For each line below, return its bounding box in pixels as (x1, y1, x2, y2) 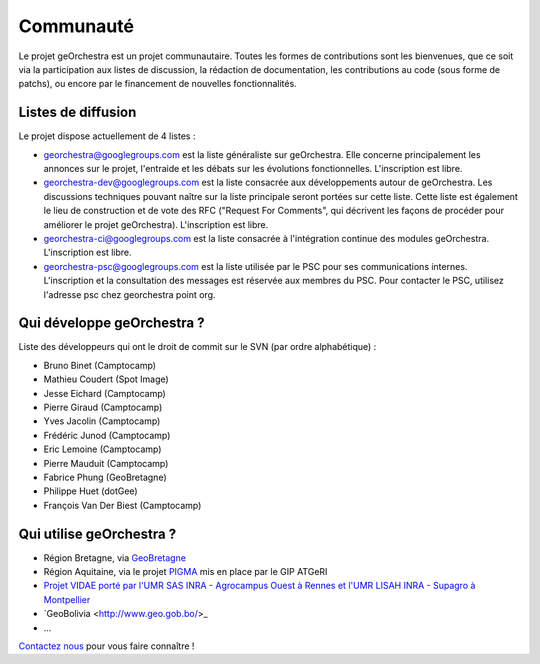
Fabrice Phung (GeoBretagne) (43, 471, 167, 483)
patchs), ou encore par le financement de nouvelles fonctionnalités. (18, 78, 297, 90)
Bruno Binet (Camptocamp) (43, 359, 157, 371)
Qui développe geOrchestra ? (18, 315, 205, 332)
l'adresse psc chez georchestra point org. (43, 288, 216, 300)
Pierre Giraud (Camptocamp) (43, 401, 163, 413)
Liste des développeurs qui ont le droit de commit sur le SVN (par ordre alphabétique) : (18, 341, 377, 353)
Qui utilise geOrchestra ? (18, 525, 177, 542)
